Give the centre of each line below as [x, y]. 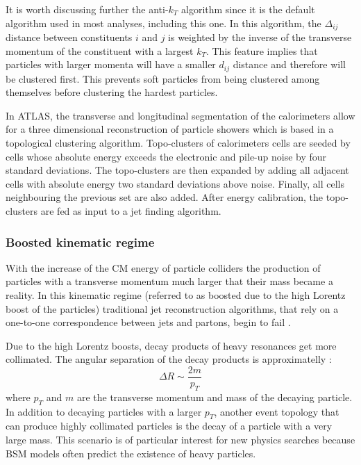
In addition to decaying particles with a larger [104, 411]
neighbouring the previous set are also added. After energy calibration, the [165, 197]
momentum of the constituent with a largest [100, 50]
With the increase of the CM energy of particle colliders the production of [163, 267]
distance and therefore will [289, 64]
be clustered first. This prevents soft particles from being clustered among [163, 78]
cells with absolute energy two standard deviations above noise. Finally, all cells [175, 183]
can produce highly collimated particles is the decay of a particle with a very [169, 426]
